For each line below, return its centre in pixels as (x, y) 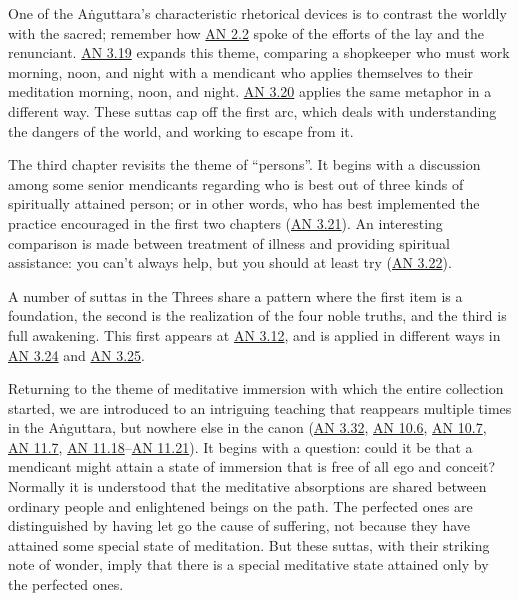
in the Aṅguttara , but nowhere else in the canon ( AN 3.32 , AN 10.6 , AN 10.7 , (247, 427)
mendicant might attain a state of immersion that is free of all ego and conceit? (252, 466)
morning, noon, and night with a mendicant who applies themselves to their (241, 71)
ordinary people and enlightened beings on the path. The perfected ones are (240, 505)
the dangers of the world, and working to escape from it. (181, 130)
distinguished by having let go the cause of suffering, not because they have (239, 525)
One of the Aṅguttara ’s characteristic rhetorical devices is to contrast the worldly (257, 13)
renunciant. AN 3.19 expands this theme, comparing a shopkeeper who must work (259, 52)
